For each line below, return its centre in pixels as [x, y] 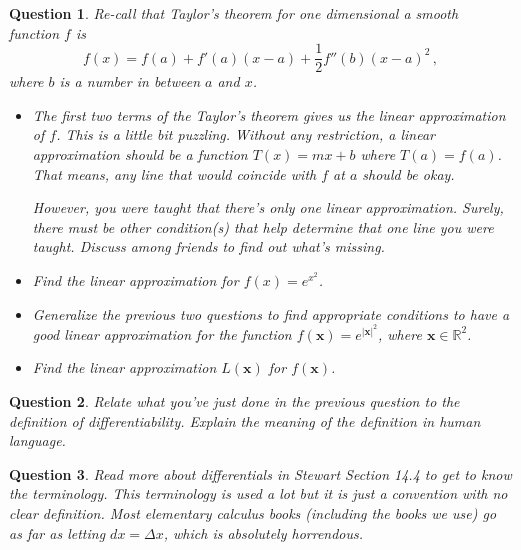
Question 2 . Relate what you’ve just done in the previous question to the [234, 400]
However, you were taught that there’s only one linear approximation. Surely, [268, 207]
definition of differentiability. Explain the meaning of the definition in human [245, 420]
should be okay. [408, 173]
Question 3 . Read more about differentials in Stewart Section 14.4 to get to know [260, 473]
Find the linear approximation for [135, 280]
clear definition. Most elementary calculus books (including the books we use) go [253, 512]
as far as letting [57, 532]
